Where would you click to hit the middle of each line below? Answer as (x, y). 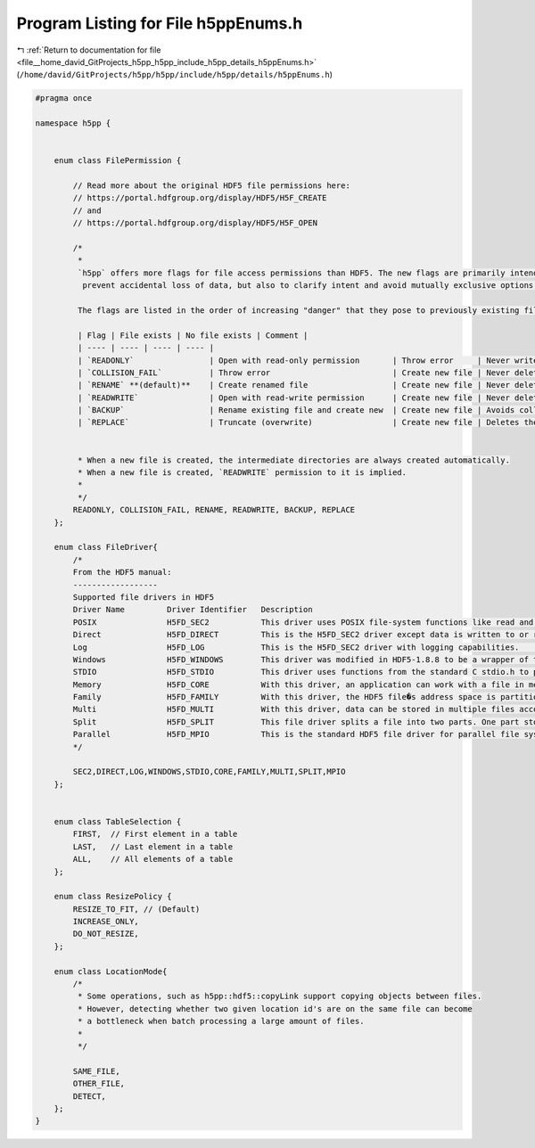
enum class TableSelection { (118, 821)
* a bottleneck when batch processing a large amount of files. (221, 1021)
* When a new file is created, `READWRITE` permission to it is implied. (242, 473)
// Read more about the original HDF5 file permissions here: (212, 186)
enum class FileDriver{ (106, 547)
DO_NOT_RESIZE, (106, 934)
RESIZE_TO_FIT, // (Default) (136, 909)
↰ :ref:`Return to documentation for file (89, 50)
